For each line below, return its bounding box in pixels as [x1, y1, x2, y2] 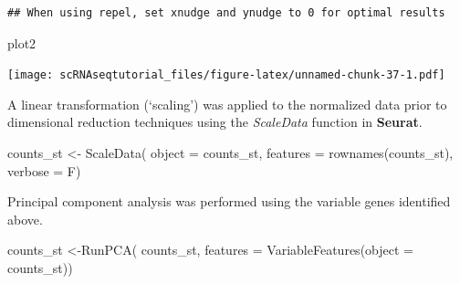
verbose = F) [7, 161, 81, 180]
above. [7, 209, 43, 228]
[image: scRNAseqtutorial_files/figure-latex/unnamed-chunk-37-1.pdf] [7, 68, 445, 82]
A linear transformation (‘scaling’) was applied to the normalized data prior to [7, 94, 447, 113]
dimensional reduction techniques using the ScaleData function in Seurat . [7, 112, 423, 131]
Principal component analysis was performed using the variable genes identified [7, 192, 451, 211]
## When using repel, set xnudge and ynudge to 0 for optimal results [7, 6, 445, 19]
